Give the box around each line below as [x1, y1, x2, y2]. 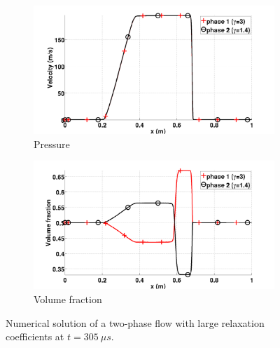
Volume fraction [34, 291, 102, 306]
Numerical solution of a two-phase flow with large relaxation [6, 315, 265, 330]
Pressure [34, 136, 70, 151]
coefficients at [6, 329, 64, 344]
